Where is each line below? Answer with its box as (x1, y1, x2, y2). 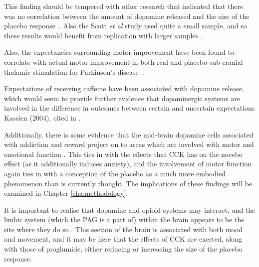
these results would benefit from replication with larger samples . (4, 30, 203, 40)
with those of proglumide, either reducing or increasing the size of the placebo (4, 244, 243, 254)
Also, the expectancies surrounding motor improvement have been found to (4, 47, 234, 57)
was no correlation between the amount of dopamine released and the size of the (4, 10, 250, 21)
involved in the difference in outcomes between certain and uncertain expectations (4, 103, 255, 113)
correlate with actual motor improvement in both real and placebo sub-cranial (4, 56, 243, 67)
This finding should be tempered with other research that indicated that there (4, 1, 244, 11)
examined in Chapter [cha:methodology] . (4, 188, 128, 198)
